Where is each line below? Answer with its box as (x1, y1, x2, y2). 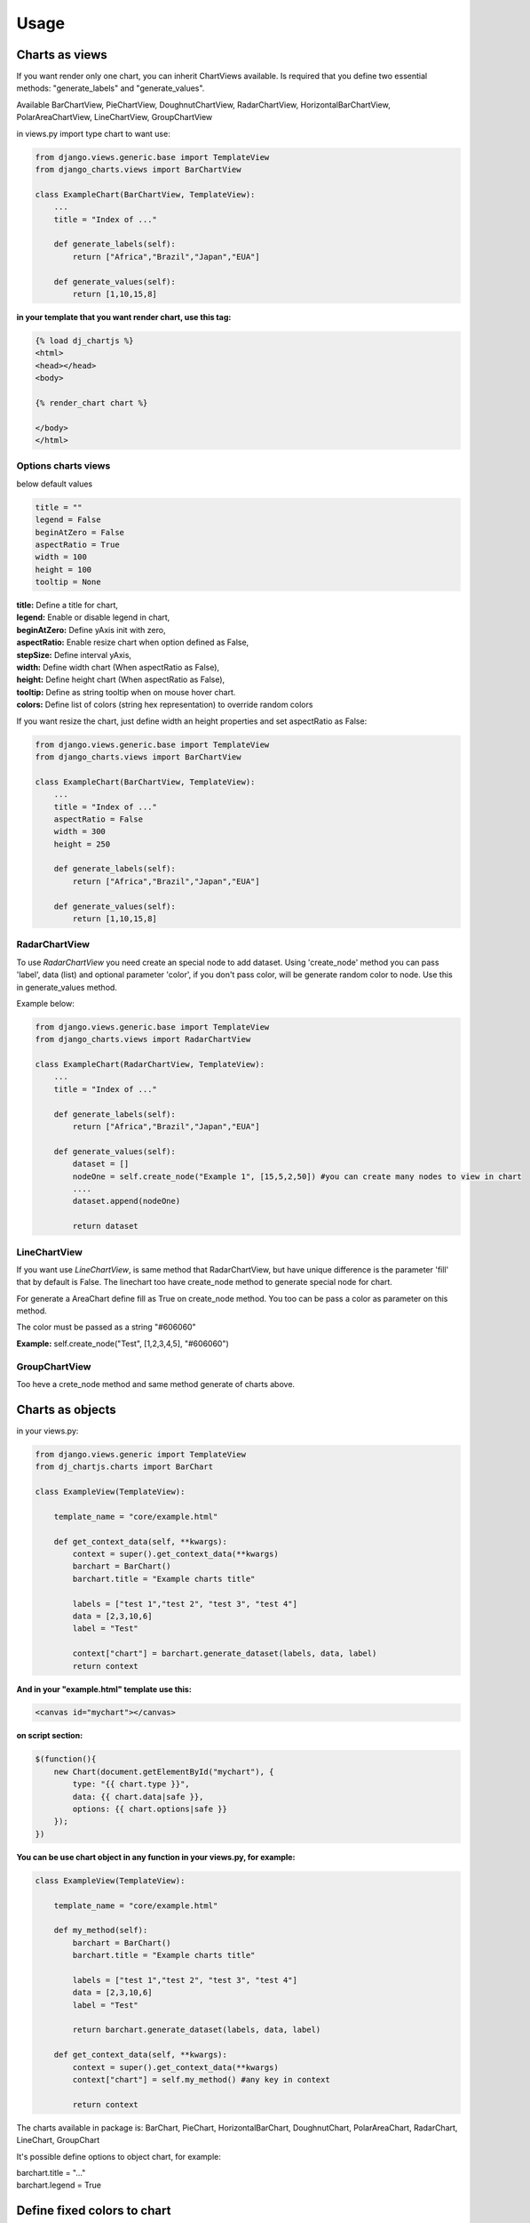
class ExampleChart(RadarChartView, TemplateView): (35, 1059, 265, 1070)
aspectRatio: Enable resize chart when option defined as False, (16, 637, 249, 648)
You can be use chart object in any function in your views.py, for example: (16, 1851, 296, 1862)
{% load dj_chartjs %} (35, 335, 134, 346)
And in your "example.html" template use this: (16, 1683, 193, 1694)
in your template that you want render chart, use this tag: (16, 311, 232, 322)
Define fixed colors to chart (16, 2203, 171, 2219)
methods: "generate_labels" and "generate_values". (16, 83, 205, 93)
